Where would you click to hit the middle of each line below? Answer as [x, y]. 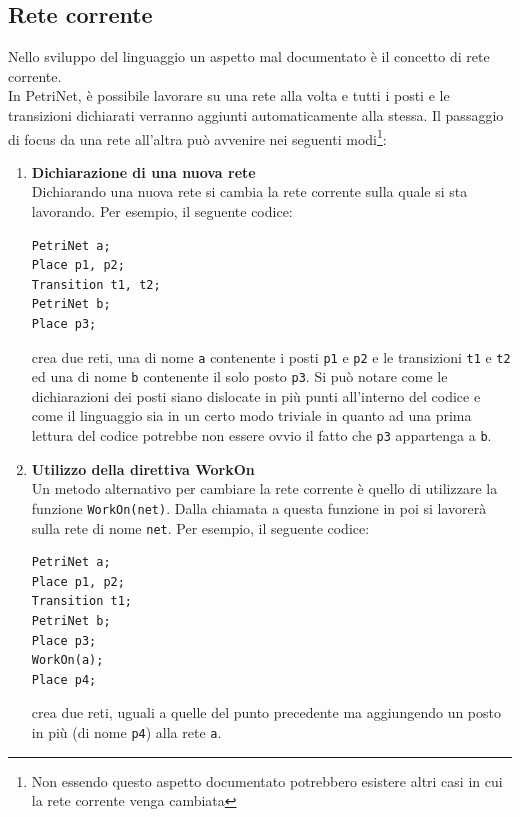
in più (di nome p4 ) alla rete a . [126, 731]
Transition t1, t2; [96, 284]
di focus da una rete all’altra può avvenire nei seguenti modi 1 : [197, 137]
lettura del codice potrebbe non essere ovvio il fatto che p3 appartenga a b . [261, 435]
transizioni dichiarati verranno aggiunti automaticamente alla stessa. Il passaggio [256, 114]
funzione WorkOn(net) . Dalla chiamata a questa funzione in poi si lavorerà [259, 507]
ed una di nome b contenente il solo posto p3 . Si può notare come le [239, 376]
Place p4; [64, 679]
